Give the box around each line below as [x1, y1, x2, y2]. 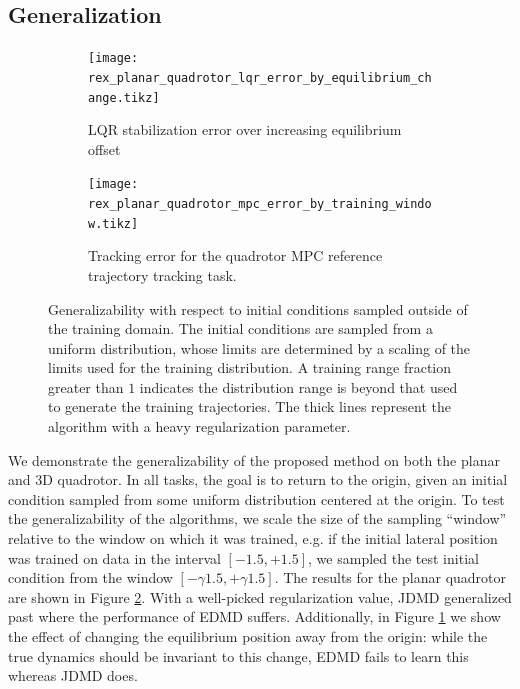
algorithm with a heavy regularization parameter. [48, 416, 351, 437]
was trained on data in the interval [8, 547, 221, 568]
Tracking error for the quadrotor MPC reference [88, 245, 383, 266]
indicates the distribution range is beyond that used [139, 376, 458, 397]
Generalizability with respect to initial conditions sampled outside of [48, 298, 468, 319]
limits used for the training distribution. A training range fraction [48, 357, 452, 378]
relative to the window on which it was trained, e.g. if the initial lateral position [8, 528, 498, 549]
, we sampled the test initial [308, 547, 479, 568]
